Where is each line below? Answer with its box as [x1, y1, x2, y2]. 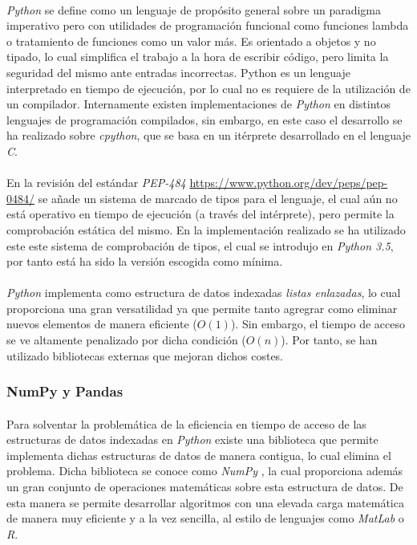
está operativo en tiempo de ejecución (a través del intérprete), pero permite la [6, 205, 395, 222]
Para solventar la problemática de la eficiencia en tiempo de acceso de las [6, 415, 366, 432]
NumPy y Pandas [6, 381, 123, 401]
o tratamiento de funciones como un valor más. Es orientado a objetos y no [6, 32, 376, 49]
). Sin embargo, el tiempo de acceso [230, 315, 405, 332]
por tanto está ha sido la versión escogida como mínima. [6, 253, 283, 270]
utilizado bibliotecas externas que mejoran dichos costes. [6, 347, 284, 364]
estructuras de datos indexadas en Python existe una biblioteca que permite [6, 431, 379, 448]
